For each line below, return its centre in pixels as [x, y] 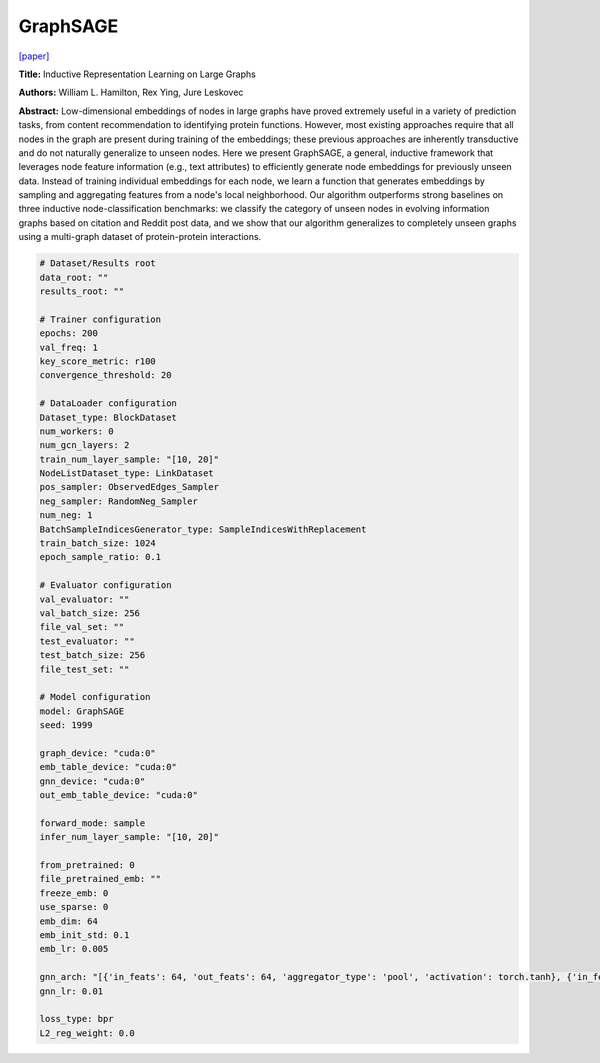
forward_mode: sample [92, 823]
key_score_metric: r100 [98, 361]
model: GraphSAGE [82, 711]
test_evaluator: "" [87, 641]
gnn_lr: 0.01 [71, 991]
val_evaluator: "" [84, 599]
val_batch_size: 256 [89, 613]
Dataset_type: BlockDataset [108, 417]
